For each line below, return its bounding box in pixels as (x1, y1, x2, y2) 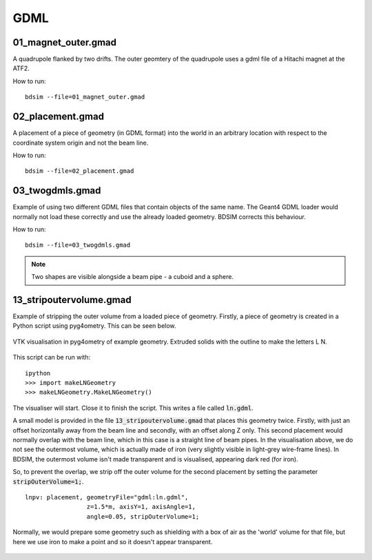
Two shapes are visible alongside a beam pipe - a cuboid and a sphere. (31, 273, 234, 281)
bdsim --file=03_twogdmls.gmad (25, 241, 131, 249)
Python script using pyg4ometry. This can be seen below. (12, 322, 176, 330)
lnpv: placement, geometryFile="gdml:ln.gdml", (25, 493, 189, 501)
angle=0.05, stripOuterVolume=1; (86, 512, 200, 520)
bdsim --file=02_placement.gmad (25, 167, 134, 175)
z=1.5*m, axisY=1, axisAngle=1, (86, 503, 196, 511)
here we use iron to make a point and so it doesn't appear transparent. (12, 537, 213, 546)
